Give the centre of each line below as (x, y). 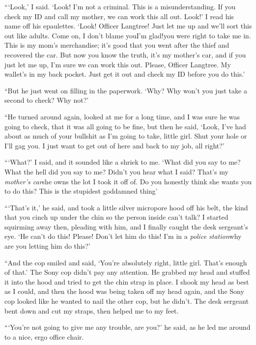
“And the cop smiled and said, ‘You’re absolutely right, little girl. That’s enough (126, 262)
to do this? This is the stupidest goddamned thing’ (81, 191)
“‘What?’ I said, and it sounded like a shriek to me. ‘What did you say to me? (123, 162)
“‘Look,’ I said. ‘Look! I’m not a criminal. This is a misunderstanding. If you (120, 6)
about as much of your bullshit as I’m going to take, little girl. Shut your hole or (126, 136)
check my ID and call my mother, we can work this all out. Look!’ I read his (119, 16)
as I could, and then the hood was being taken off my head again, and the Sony (124, 291)
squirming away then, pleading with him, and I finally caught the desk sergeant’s (126, 226)
